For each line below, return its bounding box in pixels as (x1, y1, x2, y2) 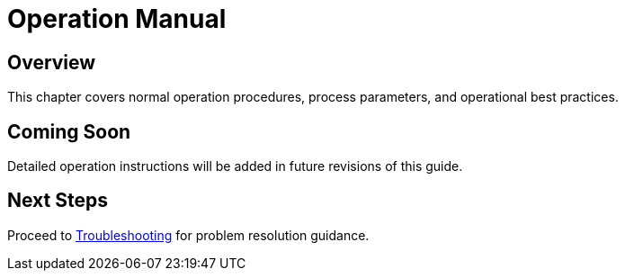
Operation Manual (7, 4, 227, 34)
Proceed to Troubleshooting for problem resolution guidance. (7, 227, 370, 243)
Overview (7, 50, 96, 74)
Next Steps (7, 189, 108, 212)
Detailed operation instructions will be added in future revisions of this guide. (7, 158, 463, 175)
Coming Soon (7, 120, 131, 143)
